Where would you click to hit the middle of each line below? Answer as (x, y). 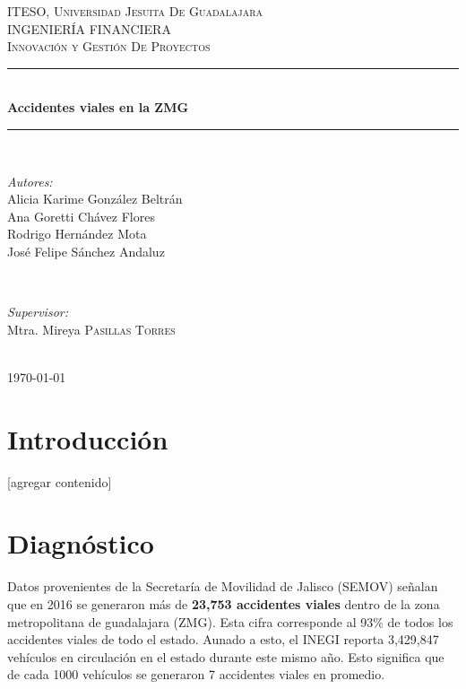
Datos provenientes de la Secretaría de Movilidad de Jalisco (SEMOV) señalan (223, 586)
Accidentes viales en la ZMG (98, 107)
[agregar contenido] (60, 481)
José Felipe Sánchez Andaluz (86, 251)
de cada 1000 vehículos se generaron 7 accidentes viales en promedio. (196, 674)
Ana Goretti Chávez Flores (81, 216)
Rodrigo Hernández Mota (77, 234)
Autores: (30, 181)
